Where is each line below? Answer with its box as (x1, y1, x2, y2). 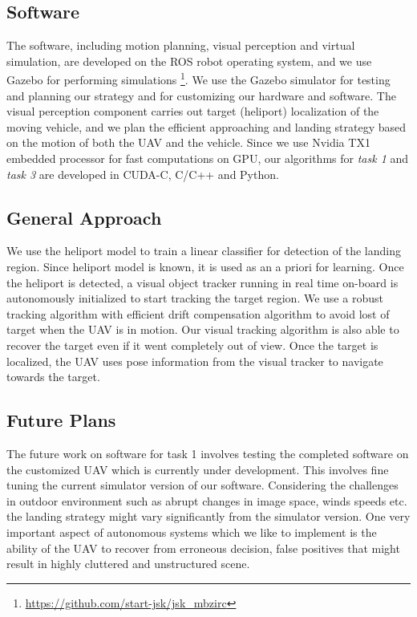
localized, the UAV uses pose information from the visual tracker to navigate (6, 352, 383, 369)
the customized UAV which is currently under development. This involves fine (6, 461, 389, 477)
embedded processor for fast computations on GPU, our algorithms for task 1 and (6, 150, 409, 167)
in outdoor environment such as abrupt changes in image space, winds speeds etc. (6, 492, 407, 509)
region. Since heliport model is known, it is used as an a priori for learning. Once (6, 258, 404, 274)
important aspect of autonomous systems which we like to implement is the (6, 523, 377, 540)
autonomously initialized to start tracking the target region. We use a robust (6, 290, 383, 306)
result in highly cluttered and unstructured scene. (6, 555, 250, 572)
